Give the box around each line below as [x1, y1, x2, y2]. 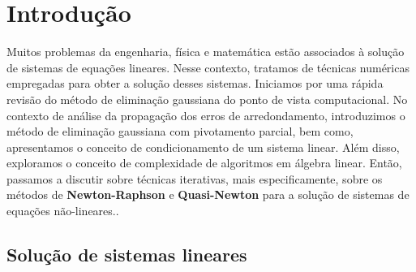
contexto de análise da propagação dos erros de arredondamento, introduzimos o [6, 106, 405, 123]
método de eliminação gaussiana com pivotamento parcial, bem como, [6, 123, 354, 140]
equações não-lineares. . [6, 202, 119, 219]
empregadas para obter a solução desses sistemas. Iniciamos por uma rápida [6, 75, 384, 92]
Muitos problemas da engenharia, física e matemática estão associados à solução [6, 43, 405, 60]
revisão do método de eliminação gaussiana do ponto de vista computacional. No [6, 90, 408, 107]
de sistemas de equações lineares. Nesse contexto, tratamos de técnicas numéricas [6, 58, 410, 76]
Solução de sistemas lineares [6, 242, 247, 267]
